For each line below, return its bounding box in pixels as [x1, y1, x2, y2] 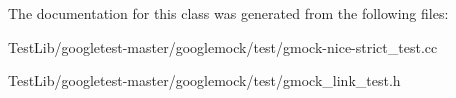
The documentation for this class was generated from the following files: [8, 3, 449, 23]
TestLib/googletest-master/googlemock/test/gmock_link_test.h [8, 70, 401, 91]
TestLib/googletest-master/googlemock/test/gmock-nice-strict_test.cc [8, 36, 438, 57]
